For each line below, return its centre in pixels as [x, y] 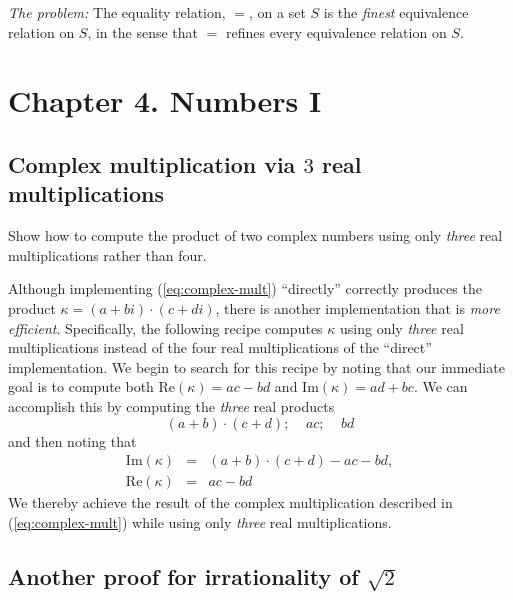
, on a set [277, 12]
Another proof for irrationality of [183, 575]
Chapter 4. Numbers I [165, 100]
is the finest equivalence [396, 12]
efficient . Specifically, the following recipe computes [165, 327]
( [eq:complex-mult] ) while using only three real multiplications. [200, 521]
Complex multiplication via [152, 163]
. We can [440, 386]
